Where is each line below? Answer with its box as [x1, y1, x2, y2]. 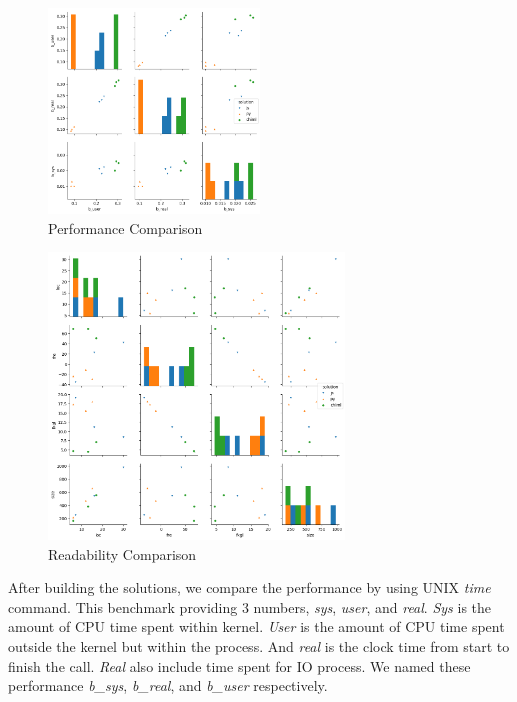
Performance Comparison [48, 217, 203, 238]
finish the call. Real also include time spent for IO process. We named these [8, 655, 471, 676]
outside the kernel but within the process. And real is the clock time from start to [8, 636, 510, 657]
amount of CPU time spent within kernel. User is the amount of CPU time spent [8, 616, 505, 637]
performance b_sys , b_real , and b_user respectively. [8, 675, 328, 696]
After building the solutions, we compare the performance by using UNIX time [8, 577, 491, 598]
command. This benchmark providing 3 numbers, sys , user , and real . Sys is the [8, 596, 492, 617]
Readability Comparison [48, 543, 197, 564]
